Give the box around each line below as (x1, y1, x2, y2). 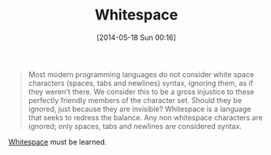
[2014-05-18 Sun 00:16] (96, 32, 177, 42)
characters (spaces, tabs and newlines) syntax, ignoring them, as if (28, 78, 254, 88)
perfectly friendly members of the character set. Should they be (28, 95, 242, 105)
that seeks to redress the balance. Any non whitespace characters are (28, 112, 264, 123)
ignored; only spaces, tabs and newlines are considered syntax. (28, 121, 242, 131)
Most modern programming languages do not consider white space (28, 69, 254, 79)
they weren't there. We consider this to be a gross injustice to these (28, 87, 255, 97)
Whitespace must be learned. (8, 136, 107, 147)
